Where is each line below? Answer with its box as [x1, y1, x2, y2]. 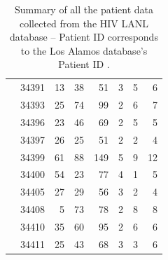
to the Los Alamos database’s [20, 43, 148, 57]
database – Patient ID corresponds [10, 29, 158, 44]
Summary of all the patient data [14, 2, 153, 16]
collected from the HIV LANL [20, 15, 148, 30]
